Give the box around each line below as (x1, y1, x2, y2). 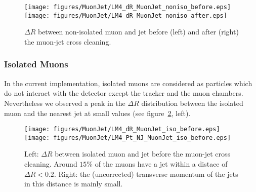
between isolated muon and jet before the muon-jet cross (55, 148, 231, 159)
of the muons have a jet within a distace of (95, 159, 228, 169)
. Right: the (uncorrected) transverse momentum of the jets (54, 168, 238, 179)
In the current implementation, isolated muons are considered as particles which (4, 78, 252, 88)
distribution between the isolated (141, 97, 243, 108)
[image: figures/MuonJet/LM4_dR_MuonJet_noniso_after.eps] (24, 12, 227, 19)
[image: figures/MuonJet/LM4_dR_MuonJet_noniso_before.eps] (24, 4, 231, 11)
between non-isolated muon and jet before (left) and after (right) (37, 26, 239, 37)
